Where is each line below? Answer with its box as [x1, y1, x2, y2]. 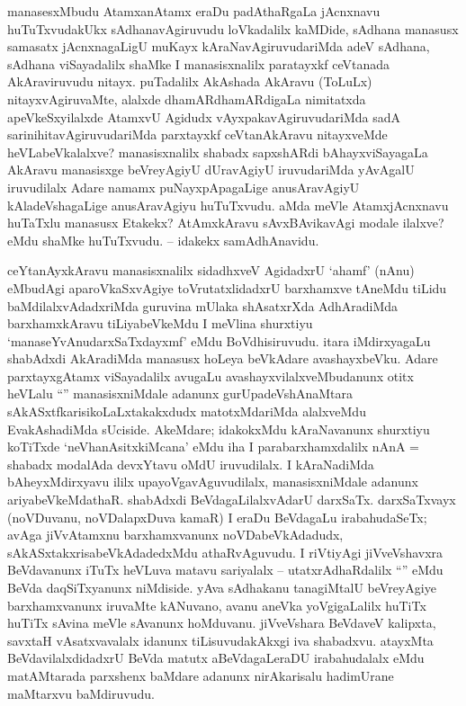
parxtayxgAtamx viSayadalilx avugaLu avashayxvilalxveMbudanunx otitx [7, 366, 414, 385]
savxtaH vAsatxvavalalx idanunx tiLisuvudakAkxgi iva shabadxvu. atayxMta [7, 630, 434, 649]
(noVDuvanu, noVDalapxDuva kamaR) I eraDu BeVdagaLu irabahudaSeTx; [7, 507, 427, 526]
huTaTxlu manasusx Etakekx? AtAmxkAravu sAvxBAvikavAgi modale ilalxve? [7, 213, 444, 232]
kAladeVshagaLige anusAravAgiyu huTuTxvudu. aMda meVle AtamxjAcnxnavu [7, 195, 449, 214]
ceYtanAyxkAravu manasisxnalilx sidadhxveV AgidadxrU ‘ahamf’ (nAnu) [7, 261, 415, 280]
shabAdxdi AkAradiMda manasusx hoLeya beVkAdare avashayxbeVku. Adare [7, 349, 438, 368]
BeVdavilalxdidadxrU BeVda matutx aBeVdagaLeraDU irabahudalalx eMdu [7, 648, 425, 667]
